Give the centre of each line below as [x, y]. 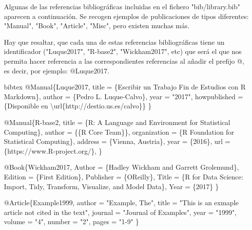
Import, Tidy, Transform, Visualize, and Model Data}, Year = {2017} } [111, 186]
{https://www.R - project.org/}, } [53, 150]
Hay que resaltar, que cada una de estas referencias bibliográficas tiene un [114, 42]
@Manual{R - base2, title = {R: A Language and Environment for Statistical [117, 122]
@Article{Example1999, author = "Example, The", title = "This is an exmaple [121, 203]
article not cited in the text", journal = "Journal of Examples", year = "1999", [120, 212]
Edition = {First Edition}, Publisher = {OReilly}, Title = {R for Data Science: [124, 176]
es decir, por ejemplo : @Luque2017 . [57, 70]
